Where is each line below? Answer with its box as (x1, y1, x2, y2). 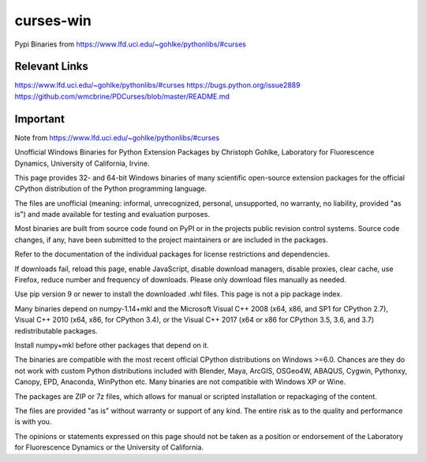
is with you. (14, 417, 52, 427)
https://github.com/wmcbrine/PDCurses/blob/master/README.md (14, 91, 230, 101)
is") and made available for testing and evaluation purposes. (14, 210, 211, 219)
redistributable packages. (14, 326, 98, 335)
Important (14, 112, 65, 125)
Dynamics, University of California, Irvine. (14, 158, 150, 168)
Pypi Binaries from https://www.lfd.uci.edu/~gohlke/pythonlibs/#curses (14, 39, 246, 49)
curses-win (14, 12, 92, 29)
